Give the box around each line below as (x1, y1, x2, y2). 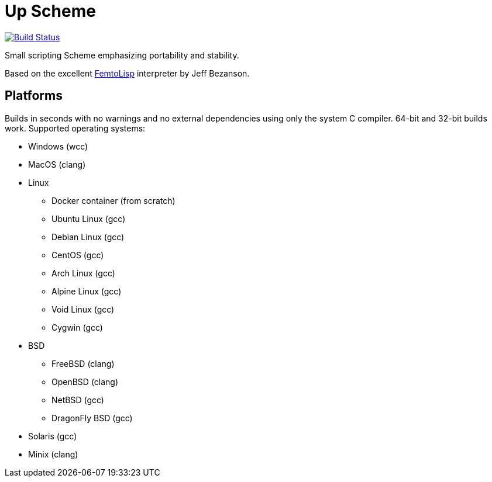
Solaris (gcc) (28, 431, 77, 441)
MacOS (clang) (28, 159, 86, 169)
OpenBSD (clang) (51, 376, 119, 387)
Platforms (5, 88, 63, 103)
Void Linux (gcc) (51, 304, 115, 314)
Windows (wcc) (28, 141, 88, 151)
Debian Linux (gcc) (51, 231, 125, 242)
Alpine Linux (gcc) (51, 286, 122, 296)
